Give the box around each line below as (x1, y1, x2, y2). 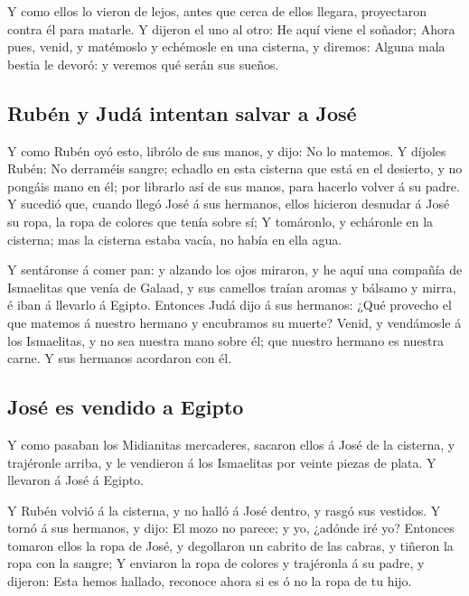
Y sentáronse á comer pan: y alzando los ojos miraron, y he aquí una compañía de (7, 260, 463, 279)
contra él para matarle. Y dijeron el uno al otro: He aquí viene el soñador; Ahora (7, 19, 455, 38)
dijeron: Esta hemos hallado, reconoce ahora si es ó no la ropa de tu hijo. (7, 572, 412, 591)
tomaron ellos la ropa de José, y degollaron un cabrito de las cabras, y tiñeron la (7, 535, 454, 554)
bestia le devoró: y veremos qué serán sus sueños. (7, 54, 279, 73)
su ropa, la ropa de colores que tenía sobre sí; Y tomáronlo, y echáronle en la (7, 211, 434, 230)
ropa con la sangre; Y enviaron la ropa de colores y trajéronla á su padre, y (7, 554, 425, 573)
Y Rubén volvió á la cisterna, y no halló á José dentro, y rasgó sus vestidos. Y (7, 500, 441, 519)
